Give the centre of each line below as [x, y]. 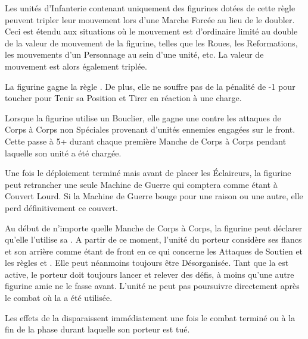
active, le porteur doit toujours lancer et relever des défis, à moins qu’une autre [150, 274]
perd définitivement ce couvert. [61, 207]
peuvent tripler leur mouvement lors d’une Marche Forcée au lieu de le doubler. [150, 19]
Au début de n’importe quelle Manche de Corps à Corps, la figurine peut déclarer [154, 227]
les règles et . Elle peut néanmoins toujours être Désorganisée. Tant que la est [147, 263]
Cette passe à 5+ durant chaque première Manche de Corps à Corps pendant [146, 141]
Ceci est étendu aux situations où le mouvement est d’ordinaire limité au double [151, 31]
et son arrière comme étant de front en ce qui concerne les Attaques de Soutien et [154, 251]
